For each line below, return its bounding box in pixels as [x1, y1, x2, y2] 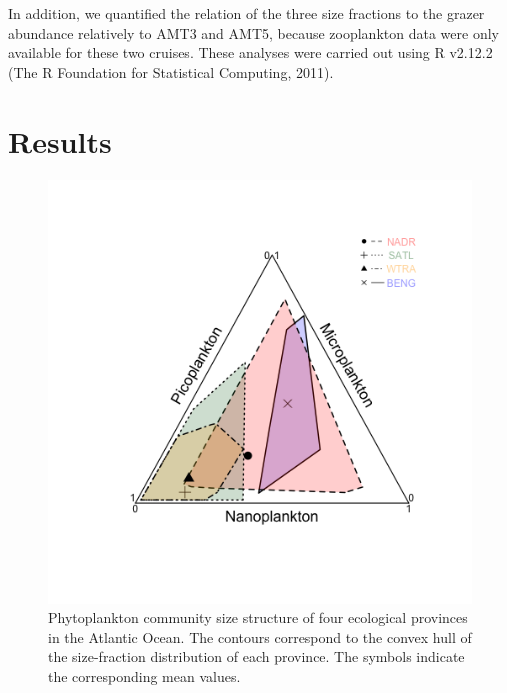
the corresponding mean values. [48, 665, 241, 686]
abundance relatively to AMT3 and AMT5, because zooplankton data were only [8, 22, 499, 43]
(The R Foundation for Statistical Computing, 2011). [8, 61, 334, 82]
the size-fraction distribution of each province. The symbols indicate [48, 646, 465, 667]
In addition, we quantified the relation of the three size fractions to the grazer [8, 3, 485, 23]
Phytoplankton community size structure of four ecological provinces [48, 607, 468, 628]
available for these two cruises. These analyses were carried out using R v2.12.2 [8, 42, 493, 63]
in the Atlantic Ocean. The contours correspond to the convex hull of [48, 626, 472, 647]
